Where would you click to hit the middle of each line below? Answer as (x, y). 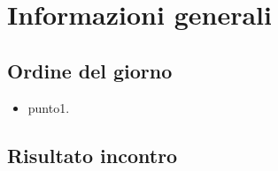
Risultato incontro (93, 155)
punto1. (49, 107)
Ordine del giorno (90, 70)
